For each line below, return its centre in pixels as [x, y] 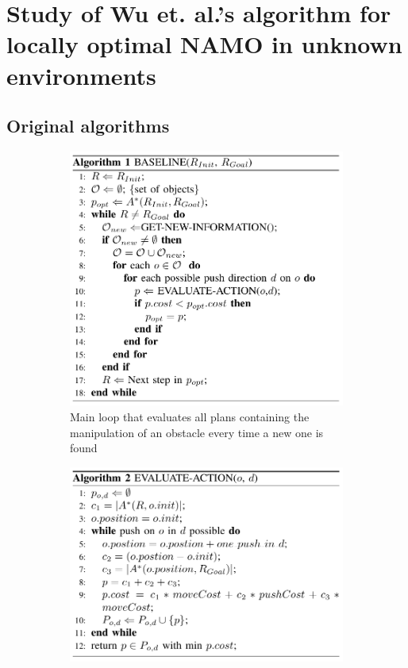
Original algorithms [88, 126]
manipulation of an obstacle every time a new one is [197, 432]
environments [81, 75]
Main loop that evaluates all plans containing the [190, 416]
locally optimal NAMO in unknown [204, 44]
